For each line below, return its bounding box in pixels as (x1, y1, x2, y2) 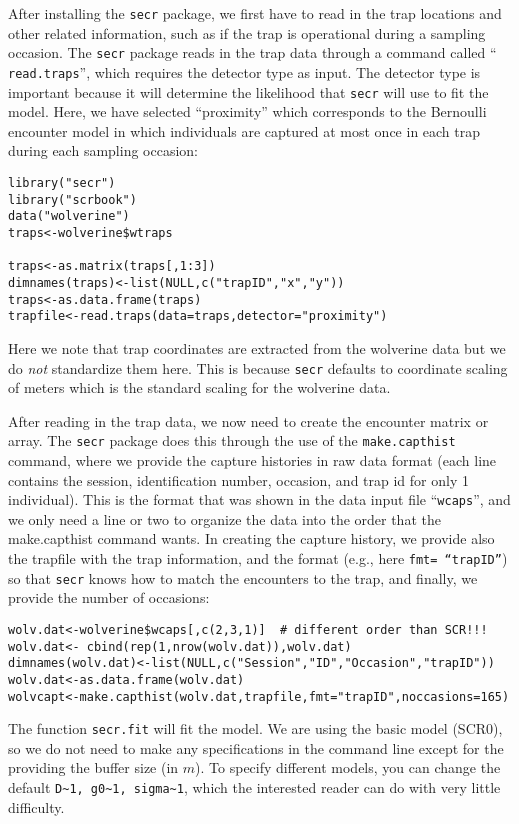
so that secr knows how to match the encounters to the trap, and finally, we (8, 567, 478, 588)
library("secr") (8, 176, 116, 190)
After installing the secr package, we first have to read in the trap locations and (8, 3, 502, 23)
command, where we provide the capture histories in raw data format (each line (8, 450, 497, 470)
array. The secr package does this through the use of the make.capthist (8, 430, 456, 451)
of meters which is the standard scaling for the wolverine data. (8, 377, 391, 398)
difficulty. (8, 796, 65, 817)
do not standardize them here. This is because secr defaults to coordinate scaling (8, 357, 508, 378)
